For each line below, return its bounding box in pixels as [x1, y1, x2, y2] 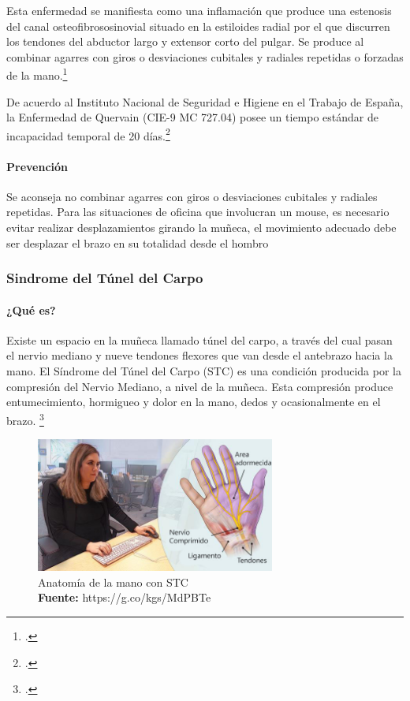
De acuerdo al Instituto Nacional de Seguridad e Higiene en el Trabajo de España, [6, 93, 404, 110]
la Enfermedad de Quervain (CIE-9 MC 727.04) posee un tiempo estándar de [6, 109, 378, 125]
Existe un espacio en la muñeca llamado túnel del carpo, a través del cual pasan [6, 331, 393, 348]
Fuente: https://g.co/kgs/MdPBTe [38, 589, 211, 606]
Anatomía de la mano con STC [38, 573, 188, 590]
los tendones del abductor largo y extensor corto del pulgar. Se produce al [6, 33, 364, 50]
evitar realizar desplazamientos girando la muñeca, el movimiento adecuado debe [6, 219, 397, 236]
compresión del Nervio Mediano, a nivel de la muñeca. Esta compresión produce [6, 378, 393, 394]
